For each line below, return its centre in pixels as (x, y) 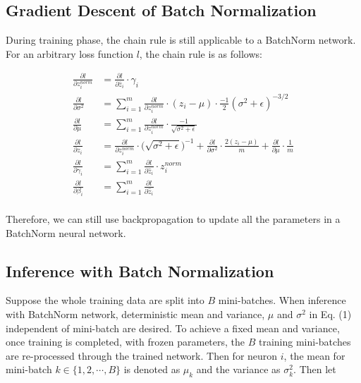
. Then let (315, 369)
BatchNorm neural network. (66, 232)
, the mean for (314, 355)
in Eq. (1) (330, 314)
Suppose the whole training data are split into (105, 300)
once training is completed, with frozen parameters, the (126, 342)
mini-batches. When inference (282, 300)
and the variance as (238, 369)
